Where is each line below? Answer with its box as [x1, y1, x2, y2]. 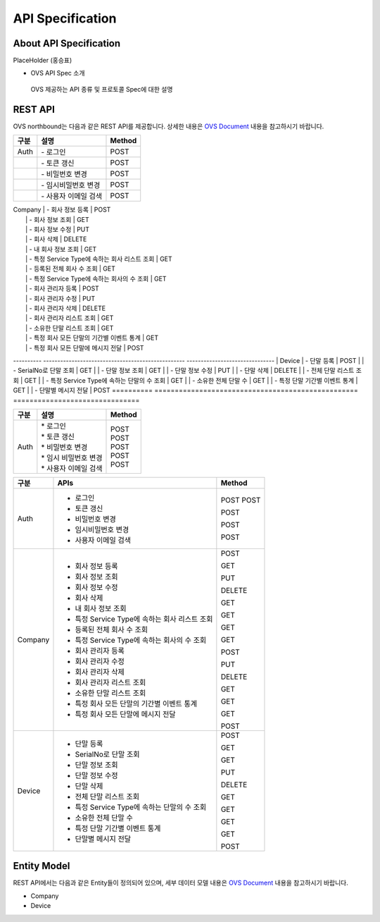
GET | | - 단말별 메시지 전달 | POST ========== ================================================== [13, 386, 359, 395]
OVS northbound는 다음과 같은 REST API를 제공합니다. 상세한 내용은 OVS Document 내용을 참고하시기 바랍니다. [13, 122, 324, 130]
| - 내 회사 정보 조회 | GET [25, 245, 97, 253]
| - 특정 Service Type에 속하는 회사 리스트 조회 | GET [25, 254, 172, 264]
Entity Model [13, 860, 70, 872]
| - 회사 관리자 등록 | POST [25, 284, 100, 293]
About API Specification [13, 37, 121, 49]
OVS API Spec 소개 [30, 69, 85, 78]
